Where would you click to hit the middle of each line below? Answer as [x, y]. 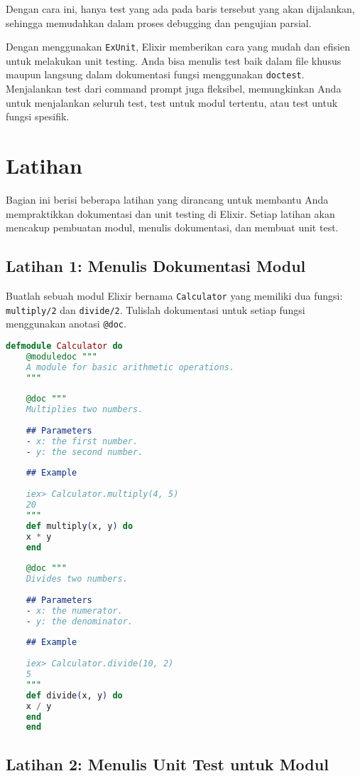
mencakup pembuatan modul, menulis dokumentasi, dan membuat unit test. [172, 227]
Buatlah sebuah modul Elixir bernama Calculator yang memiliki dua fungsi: [174, 295]
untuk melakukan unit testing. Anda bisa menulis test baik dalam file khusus [174, 60]
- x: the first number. [82, 441]
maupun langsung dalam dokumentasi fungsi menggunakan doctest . [155, 74]
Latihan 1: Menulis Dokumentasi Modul [156, 266]
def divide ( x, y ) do [74, 695]
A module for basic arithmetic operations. [130, 367]
